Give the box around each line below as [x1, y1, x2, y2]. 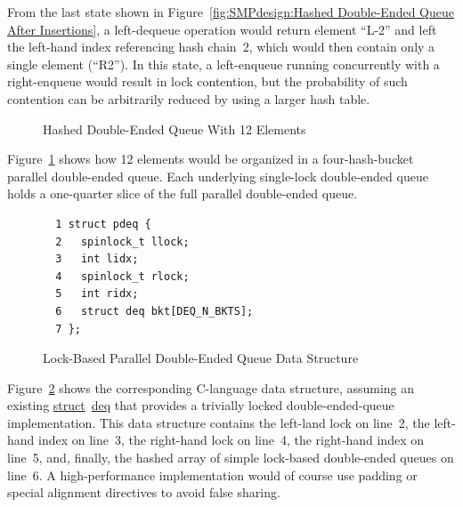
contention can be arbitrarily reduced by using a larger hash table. [7, 89, 370, 108]
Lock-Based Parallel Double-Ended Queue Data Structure [43, 349, 359, 367]
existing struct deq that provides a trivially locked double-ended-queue [7, 396, 394, 414]
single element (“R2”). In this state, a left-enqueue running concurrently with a [7, 54, 440, 73]
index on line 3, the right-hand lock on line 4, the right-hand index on [38, 431, 424, 449]
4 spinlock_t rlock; [55, 270, 190, 283]
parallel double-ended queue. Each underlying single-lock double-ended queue [7, 166, 428, 185]
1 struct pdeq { [55, 217, 151, 230]
